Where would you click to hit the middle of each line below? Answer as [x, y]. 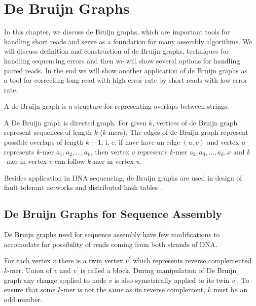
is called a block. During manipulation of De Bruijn [159, 270]
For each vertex [27, 260]
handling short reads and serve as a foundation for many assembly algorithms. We [128, 41]
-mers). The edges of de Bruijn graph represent [177, 132]
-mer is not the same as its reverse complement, [133, 290]
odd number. [23, 299]
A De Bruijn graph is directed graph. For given [75, 122]
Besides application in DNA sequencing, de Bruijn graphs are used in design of [123, 177]
